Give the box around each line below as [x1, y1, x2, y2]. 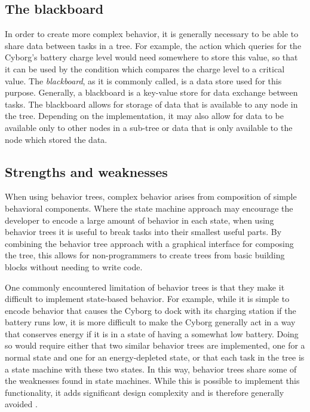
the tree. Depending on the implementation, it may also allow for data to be [5, 109, 284, 122]
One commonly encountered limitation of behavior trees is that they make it [5, 280, 285, 293]
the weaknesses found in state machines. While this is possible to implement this [5, 374, 300, 387]
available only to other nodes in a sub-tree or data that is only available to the [5, 121, 293, 133]
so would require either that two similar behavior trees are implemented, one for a [5, 339, 305, 352]
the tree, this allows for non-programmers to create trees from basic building [5, 249, 285, 261]
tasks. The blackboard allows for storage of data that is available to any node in [5, 97, 298, 110]
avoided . [5, 398, 38, 410]
